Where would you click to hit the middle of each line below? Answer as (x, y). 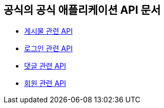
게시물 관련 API (48, 31)
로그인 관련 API (48, 49)
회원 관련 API (45, 83)
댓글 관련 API (45, 66)
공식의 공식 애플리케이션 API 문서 (82, 10)
